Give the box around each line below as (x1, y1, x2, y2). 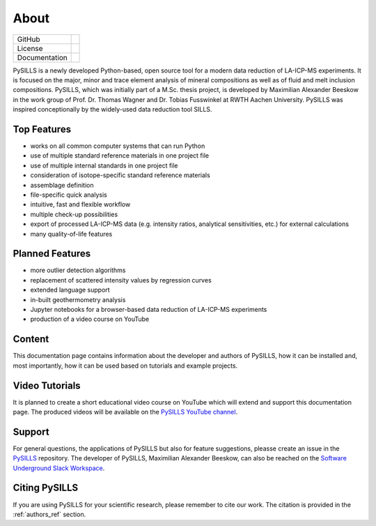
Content (13, 333, 49, 345)
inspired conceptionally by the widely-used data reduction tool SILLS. (13, 105, 212, 114)
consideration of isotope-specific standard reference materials (30, 171, 210, 179)
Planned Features (13, 248, 91, 260)
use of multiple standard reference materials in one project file (30, 151, 209, 160)
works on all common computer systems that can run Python (30, 142, 205, 150)
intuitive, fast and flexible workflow (30, 200, 131, 209)
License (17, 43, 43, 53)
